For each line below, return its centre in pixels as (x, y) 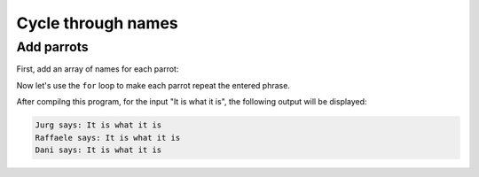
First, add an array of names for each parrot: (98, 69)
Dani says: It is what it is (98, 150)
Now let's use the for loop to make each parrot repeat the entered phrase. (153, 85)
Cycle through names (98, 23)
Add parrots (52, 47)
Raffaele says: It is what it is (108, 138)
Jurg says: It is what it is (98, 125)
